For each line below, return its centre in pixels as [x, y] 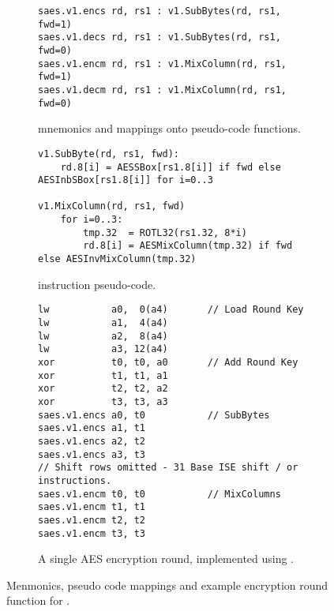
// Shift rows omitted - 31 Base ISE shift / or [168, 468]
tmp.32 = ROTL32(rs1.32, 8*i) [165, 232]
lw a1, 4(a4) [103, 323]
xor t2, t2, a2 [103, 389]
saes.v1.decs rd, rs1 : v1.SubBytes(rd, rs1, [159, 37]
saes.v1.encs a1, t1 [92, 428]
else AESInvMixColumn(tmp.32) [117, 259]
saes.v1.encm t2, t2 [92, 520]
